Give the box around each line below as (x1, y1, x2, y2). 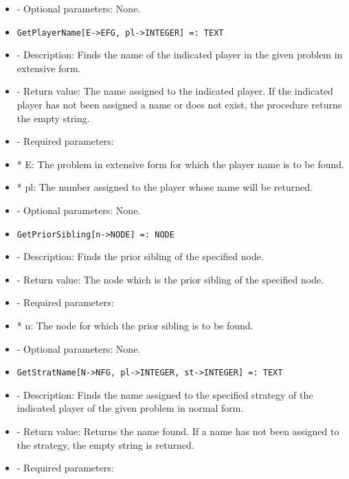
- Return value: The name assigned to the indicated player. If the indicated (16, 84, 333, 98)
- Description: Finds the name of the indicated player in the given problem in (16, 47, 343, 62)
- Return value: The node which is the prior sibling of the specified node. (16, 272, 324, 286)
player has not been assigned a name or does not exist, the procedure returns (16, 97, 342, 112)
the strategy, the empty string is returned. (16, 437, 194, 452)
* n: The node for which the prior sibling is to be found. (16, 318, 254, 333)
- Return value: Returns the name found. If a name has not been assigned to (16, 424, 339, 439)
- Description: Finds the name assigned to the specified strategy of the (16, 387, 313, 401)
